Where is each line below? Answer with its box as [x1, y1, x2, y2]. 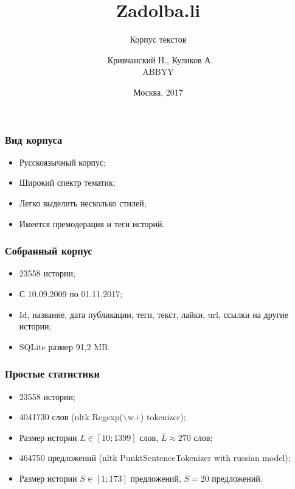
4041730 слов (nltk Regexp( [19, 410, 123, 423]
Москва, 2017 [133, 85, 183, 98]
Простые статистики [5, 366, 100, 381]
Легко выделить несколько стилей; [19, 196, 147, 209]
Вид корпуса [5, 132, 63, 147]
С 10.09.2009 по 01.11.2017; [19, 287, 123, 300]
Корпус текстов [130, 33, 187, 46]
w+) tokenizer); [127, 410, 186, 423]
